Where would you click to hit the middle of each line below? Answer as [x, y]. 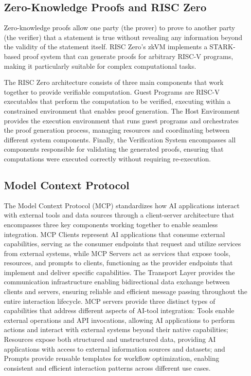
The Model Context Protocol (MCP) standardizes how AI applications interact [122, 205]
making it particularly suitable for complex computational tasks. [100, 66]
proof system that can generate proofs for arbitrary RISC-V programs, [128, 56]
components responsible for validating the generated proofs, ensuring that [114, 149]
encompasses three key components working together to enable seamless [111, 224]
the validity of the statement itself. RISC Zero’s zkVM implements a [106, 47]
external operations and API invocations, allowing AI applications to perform [119, 320]
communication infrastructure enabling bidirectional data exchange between [117, 282]
